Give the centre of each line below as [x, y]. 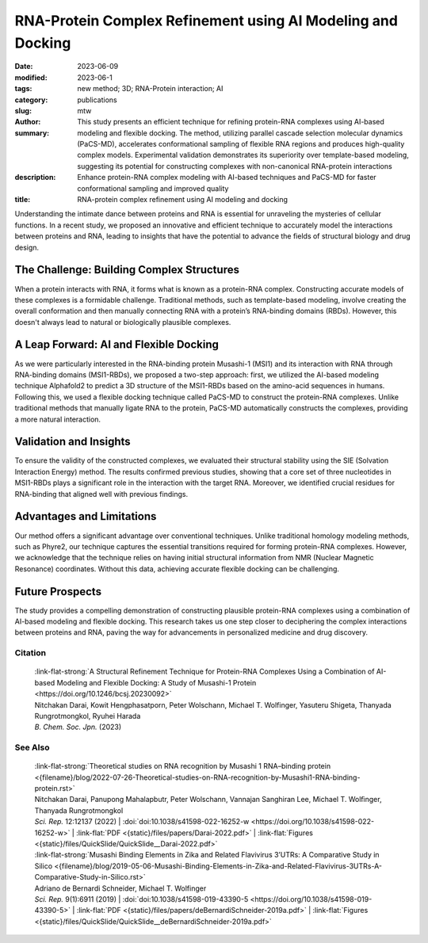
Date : [24, 67]
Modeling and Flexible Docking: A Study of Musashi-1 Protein [157, 682]
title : [23, 200]
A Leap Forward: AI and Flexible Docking [117, 345]
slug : [23, 110]
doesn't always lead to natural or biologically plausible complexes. [123, 322]
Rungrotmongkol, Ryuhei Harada [88, 716]
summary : [32, 133]
